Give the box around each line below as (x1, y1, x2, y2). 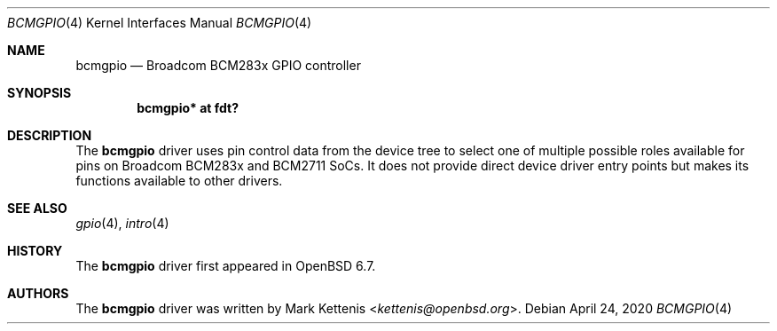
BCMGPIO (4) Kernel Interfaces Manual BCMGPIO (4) (7, 15, 312, 30)
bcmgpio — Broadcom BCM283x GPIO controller (75, 58, 361, 73)
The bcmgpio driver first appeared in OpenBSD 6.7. (75, 258, 376, 273)
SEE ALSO (7, 201, 67, 216)
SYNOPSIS (7, 85, 72, 100)
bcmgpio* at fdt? (137, 100, 239, 115)
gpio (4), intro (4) (75, 216, 169, 231)
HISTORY (7, 243, 63, 258)
